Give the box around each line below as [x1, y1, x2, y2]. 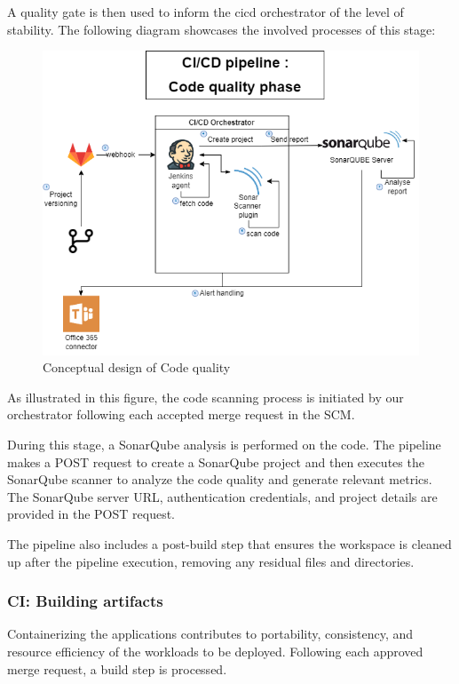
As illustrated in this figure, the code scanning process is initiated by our [7, 387, 404, 406]
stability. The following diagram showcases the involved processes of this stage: [7, 20, 436, 38]
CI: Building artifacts [7, 590, 163, 612]
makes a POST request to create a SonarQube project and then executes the [7, 452, 424, 471]
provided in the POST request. [7, 505, 175, 523]
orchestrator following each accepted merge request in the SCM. [7, 405, 355, 424]
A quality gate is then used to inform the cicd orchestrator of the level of [7, 3, 404, 20]
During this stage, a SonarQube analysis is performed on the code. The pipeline [7, 435, 441, 454]
